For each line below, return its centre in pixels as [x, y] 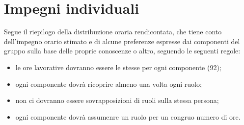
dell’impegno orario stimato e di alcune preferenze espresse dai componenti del [122, 41]
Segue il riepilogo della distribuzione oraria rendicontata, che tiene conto [113, 32]
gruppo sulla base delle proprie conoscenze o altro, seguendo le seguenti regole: [122, 51]
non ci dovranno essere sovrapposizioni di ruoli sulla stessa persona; [117, 100]
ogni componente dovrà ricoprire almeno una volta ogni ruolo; [108, 84]
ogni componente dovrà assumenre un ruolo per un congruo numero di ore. [128, 116]
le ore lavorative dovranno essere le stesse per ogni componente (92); [118, 67]
